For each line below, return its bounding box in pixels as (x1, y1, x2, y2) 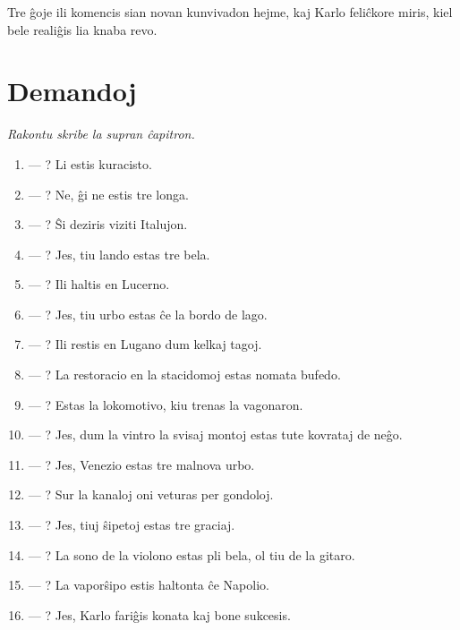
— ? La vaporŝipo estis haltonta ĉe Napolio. (28, 575, 269, 594)
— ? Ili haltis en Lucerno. (28, 275, 170, 294)
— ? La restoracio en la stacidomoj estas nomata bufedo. (28, 365, 341, 384)
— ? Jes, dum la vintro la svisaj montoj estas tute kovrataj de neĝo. (28, 425, 403, 444)
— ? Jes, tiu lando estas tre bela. (28, 244, 210, 263)
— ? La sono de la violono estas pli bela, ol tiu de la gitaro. (28, 545, 355, 564)
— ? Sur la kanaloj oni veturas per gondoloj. (28, 485, 274, 504)
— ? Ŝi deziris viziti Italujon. (28, 215, 188, 234)
